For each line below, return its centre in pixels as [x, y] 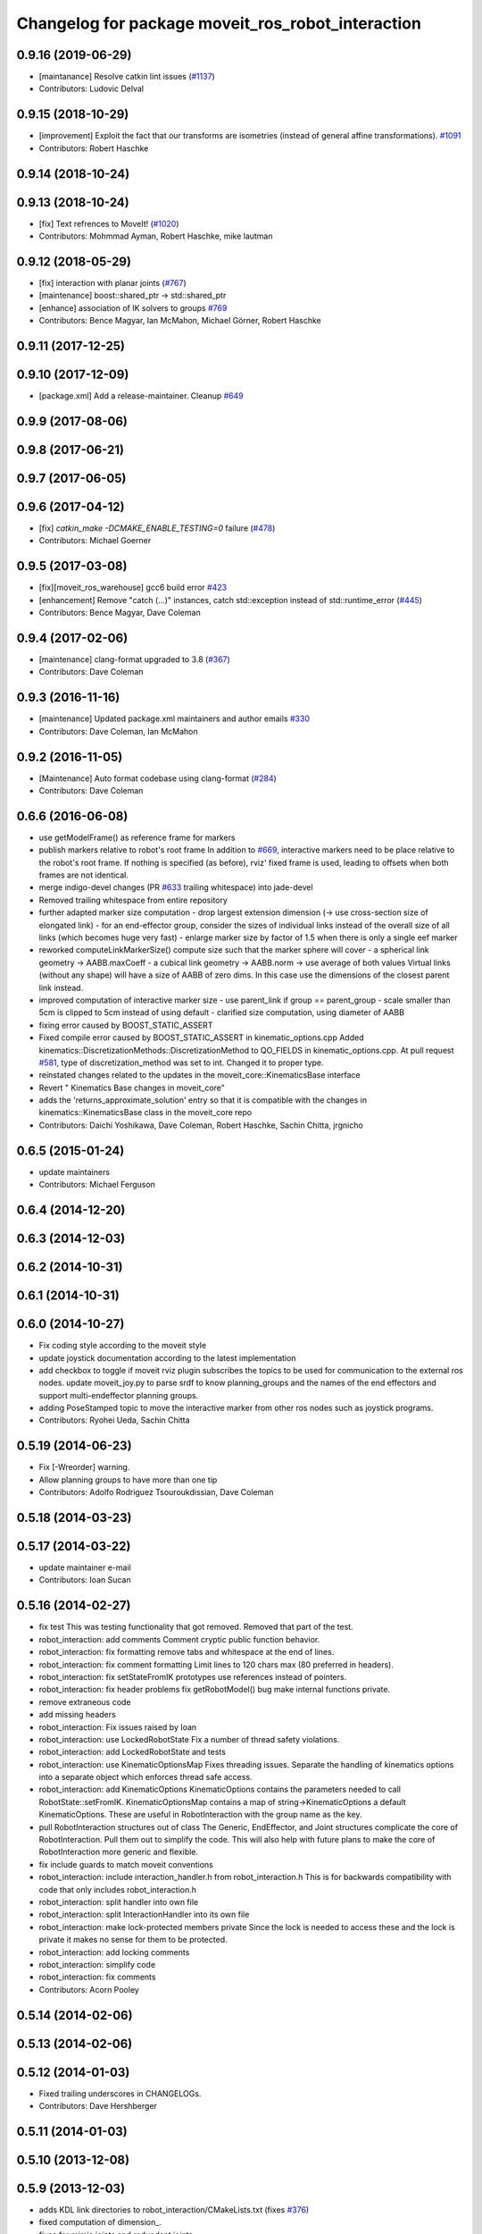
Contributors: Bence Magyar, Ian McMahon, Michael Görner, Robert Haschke [180, 321]
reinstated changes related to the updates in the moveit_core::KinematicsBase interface [199, 1075]
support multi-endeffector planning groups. [119, 1395]
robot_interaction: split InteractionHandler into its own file [144, 1915]
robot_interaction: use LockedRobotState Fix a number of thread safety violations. [189, 1739]
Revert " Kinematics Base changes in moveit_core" [132, 1088]
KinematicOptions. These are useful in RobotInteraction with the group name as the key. [200, 1815]
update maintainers [75, 1172]
